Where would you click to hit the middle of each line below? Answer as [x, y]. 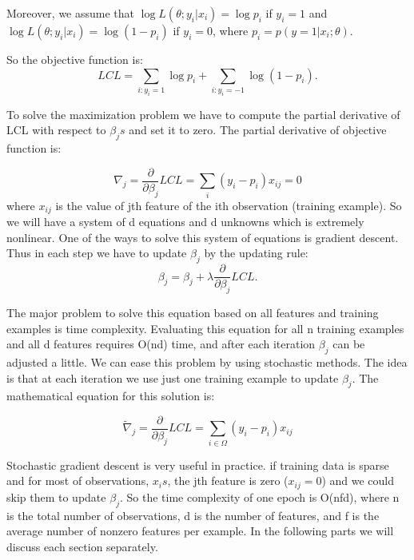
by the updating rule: [256, 253]
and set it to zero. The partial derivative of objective [258, 130]
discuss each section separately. [82, 546]
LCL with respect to [56, 130]
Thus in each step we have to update [97, 253]
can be [349, 344]
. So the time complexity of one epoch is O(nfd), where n [259, 496]
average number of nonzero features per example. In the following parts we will [200, 531]
